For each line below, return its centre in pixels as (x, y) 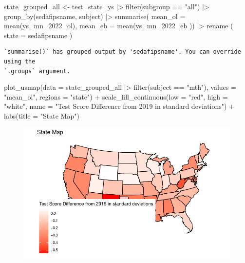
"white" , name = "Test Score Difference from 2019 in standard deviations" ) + (119, 106)
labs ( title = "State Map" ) (42, 115)
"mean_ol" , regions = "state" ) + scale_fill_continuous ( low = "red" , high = (116, 96)
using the (20, 61)
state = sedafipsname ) (38, 35)
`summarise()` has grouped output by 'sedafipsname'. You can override (122, 52)
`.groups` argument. (37, 71)
